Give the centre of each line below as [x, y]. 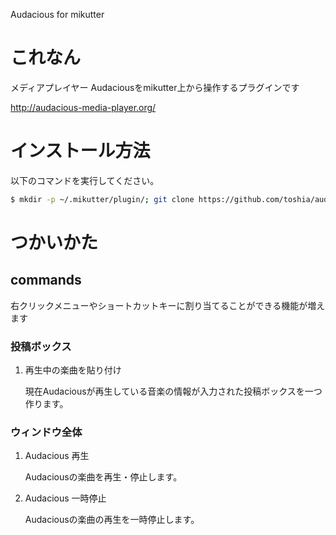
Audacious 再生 [57, 456]
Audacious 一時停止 [65, 498]
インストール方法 [80, 151]
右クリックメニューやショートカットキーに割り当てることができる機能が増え [168, 305]
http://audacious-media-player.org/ [83, 107]
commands [46, 280]
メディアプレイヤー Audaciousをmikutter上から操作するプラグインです [155, 87]
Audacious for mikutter [57, 14]
